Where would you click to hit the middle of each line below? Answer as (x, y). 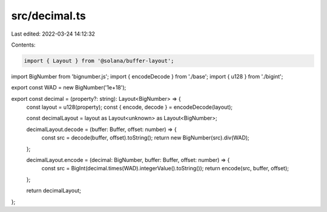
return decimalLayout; (54, 191)
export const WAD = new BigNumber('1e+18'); (69, 88)
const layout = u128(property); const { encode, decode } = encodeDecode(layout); (130, 107)
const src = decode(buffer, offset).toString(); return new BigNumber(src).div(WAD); (145, 138)
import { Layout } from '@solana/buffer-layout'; (99, 61)
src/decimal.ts (48, 16)
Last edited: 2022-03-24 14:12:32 (53, 34)
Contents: (23, 45)
